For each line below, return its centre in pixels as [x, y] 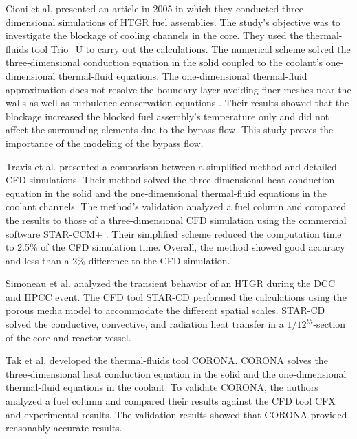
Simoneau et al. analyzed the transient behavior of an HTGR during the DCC [171, 283]
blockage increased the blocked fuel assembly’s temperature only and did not [167, 116]
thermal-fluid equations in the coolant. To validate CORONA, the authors [162, 387]
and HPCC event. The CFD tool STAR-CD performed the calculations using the [176, 296]
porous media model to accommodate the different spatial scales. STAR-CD [165, 310]
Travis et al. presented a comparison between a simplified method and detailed [171, 166]
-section [329, 324]
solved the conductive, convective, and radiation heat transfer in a [145, 324]
